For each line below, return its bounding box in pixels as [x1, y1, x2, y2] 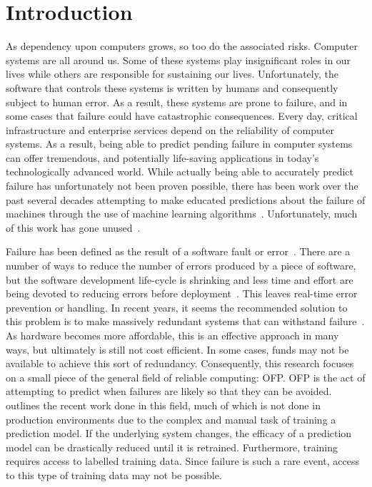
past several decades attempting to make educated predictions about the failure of [6, 192, 366, 207]
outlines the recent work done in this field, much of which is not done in [6, 397, 321, 412]
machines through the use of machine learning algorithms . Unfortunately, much [6, 206, 358, 221]
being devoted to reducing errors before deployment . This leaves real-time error [6, 286, 358, 301]
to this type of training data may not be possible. [6, 467, 222, 482]
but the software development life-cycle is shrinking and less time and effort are [6, 272, 353, 287]
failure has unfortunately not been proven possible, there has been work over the [6, 178, 358, 193]
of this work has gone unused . [6, 220, 141, 235]
